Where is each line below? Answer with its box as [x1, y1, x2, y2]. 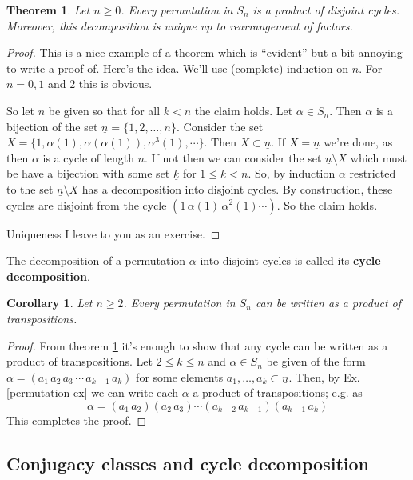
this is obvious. [78, 75, 153, 92]
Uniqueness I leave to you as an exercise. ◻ [6, 225, 220, 242]
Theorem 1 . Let [6, 2, 90, 18]
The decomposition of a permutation [6, 252, 186, 269]
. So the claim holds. [276, 196, 378, 213]
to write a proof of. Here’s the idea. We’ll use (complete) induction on [6, 59, 349, 76]
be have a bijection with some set [6, 165, 170, 182]
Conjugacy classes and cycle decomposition [6, 450, 369, 475]
